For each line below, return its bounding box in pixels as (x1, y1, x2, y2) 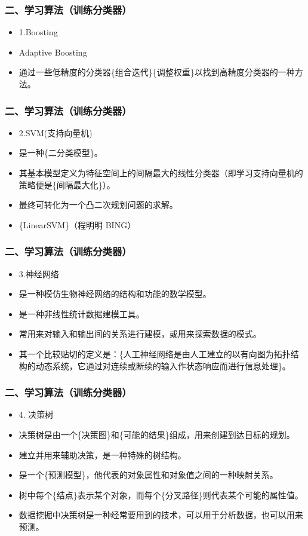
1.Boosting (19, 26, 58, 38)
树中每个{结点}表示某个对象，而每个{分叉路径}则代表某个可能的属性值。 (19, 488, 303, 501)
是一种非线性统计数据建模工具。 (19, 307, 144, 320)
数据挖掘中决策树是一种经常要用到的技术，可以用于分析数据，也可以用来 (19, 509, 303, 521)
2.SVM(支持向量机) (19, 126, 93, 139)
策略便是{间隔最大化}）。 (19, 178, 115, 191)
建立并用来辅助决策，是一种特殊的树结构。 (19, 448, 186, 461)
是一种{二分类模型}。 (19, 146, 103, 159)
